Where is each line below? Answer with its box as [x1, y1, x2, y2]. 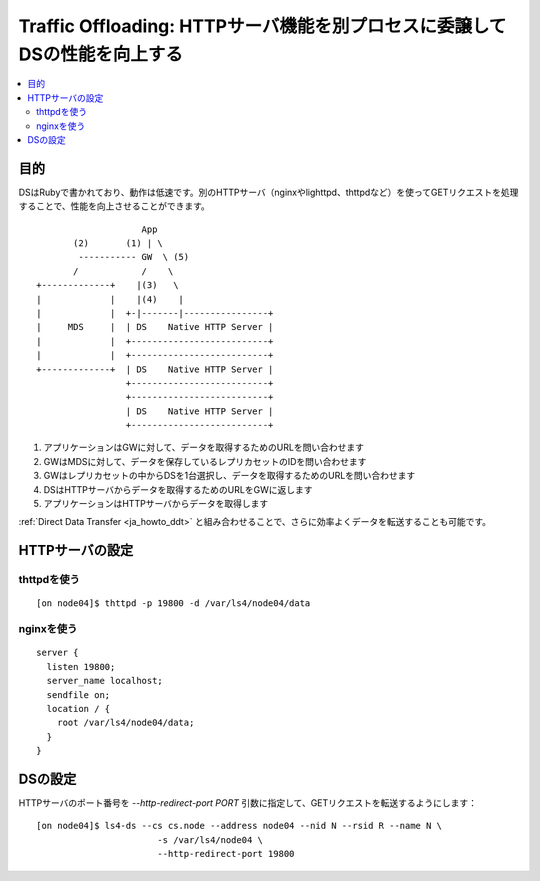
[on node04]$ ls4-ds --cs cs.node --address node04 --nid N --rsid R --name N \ [36, 820, 443, 832]
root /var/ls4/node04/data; [56, 717, 195, 729]
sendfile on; [46, 689, 111, 700]
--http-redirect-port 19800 [156, 848, 295, 860]
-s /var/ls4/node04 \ [156, 834, 264, 845]
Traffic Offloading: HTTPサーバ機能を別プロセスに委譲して [18, 15, 507, 37]
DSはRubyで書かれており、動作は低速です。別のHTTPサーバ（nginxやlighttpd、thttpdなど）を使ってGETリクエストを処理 [18, 186, 519, 198]
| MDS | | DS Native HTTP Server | [36, 321, 274, 333]
